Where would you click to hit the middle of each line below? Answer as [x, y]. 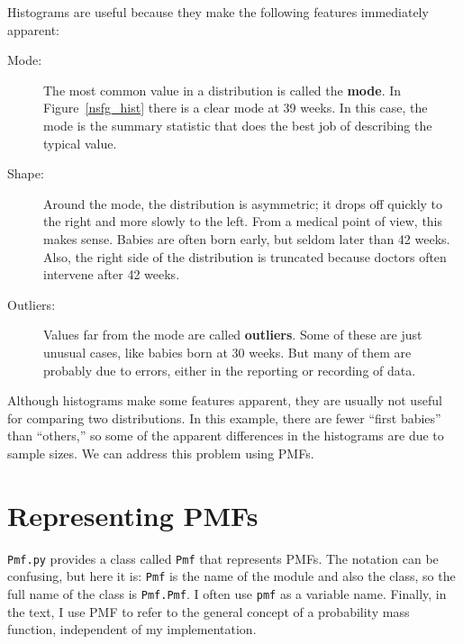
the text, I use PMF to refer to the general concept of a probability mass [209, 611]
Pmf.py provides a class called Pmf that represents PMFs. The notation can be [223, 558]
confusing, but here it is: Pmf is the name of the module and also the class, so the [231, 576]
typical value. [80, 143]
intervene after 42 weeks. [112, 274]
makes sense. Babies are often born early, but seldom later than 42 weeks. [247, 238]
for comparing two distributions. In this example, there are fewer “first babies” [224, 417]
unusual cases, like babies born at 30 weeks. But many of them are [227, 352]
